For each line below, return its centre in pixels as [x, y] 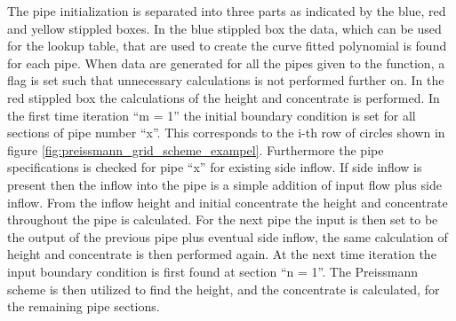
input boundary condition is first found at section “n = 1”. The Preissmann [212, 271]
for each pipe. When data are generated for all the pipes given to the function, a [226, 63]
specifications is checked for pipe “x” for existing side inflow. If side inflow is [215, 167]
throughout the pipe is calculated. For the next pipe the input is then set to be [223, 219]
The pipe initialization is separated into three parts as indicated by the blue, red [227, 11]
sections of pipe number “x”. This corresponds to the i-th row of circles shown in [226, 133]
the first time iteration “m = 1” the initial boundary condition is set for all [212, 115]
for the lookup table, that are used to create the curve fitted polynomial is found [227, 46]
